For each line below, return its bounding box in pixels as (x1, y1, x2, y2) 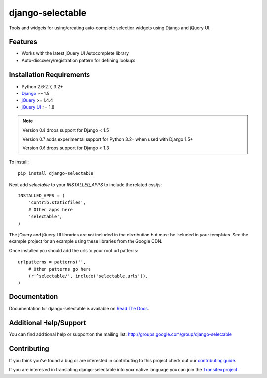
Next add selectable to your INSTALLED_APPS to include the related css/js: (9, 181, 162, 188)
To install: (9, 159, 29, 165)
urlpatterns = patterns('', (18, 259, 86, 265)
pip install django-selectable (18, 171, 94, 176)
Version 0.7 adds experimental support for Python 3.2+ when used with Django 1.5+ (22, 136, 193, 142)
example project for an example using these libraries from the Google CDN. (9, 238, 163, 244)
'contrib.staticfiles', (28, 200, 86, 205)
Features (9, 38, 37, 46)
